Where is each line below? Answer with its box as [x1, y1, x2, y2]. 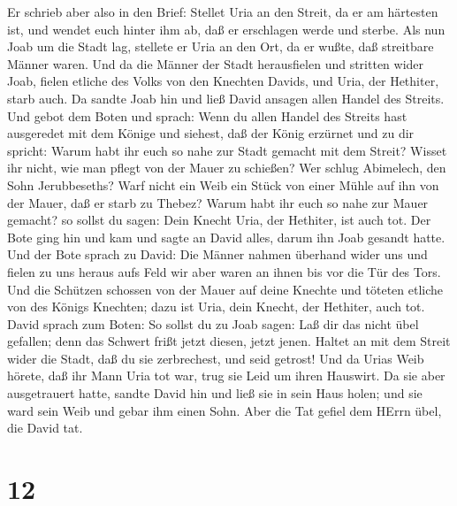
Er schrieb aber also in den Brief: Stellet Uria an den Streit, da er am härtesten [7, 3, 438, 20]
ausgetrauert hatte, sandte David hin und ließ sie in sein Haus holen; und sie [7, 384, 423, 402]
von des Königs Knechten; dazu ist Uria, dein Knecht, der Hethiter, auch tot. [7, 297, 425, 316]
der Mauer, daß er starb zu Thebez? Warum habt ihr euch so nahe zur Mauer [7, 193, 429, 211]
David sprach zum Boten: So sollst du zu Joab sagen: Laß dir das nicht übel [7, 314, 419, 333]
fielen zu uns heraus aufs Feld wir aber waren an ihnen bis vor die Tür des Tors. [7, 262, 441, 280]
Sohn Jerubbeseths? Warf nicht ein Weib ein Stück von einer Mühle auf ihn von [7, 175, 439, 194]
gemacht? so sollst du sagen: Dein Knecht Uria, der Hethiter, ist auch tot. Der [7, 211, 431, 229]
